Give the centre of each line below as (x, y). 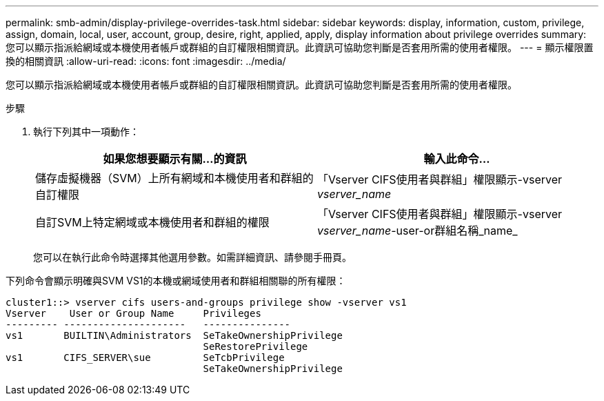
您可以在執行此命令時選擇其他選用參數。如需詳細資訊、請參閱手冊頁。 (192, 257)
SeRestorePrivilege (255, 346)
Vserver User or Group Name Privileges (133, 313)
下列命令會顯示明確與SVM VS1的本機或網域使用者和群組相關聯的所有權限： (176, 281)
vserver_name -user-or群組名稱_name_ (417, 231)
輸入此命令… (457, 159)
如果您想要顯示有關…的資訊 (175, 159)
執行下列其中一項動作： (86, 131)
